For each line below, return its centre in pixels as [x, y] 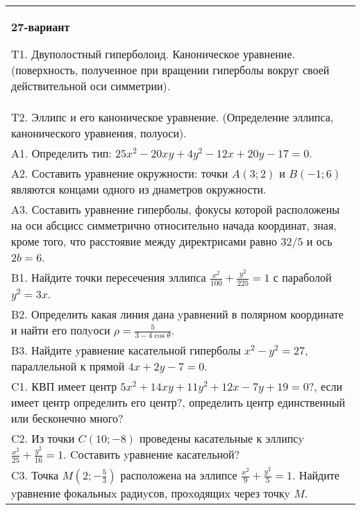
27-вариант [41, 27]
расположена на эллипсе [179, 475]
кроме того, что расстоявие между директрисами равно [144, 241]
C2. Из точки [43, 439]
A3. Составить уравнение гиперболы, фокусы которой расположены [175, 209]
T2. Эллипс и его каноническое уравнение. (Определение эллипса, [173, 117]
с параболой [302, 277]
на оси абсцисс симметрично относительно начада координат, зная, [174, 225]
